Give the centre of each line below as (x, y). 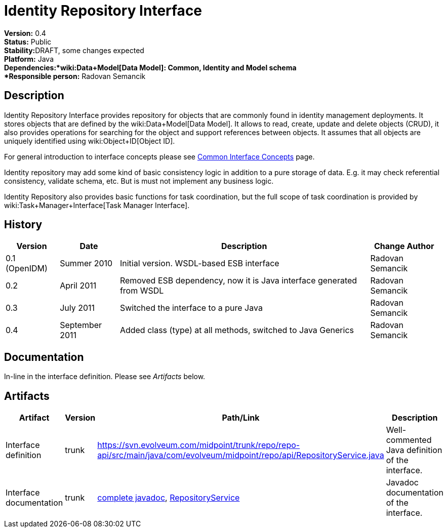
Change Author (404, 246)
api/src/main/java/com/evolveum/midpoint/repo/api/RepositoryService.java (241, 455)
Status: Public (28, 42)
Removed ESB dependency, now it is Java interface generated (238, 281)
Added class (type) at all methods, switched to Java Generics (237, 330)
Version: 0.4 (25, 33)
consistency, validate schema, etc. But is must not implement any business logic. (139, 181)
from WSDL (142, 291)
